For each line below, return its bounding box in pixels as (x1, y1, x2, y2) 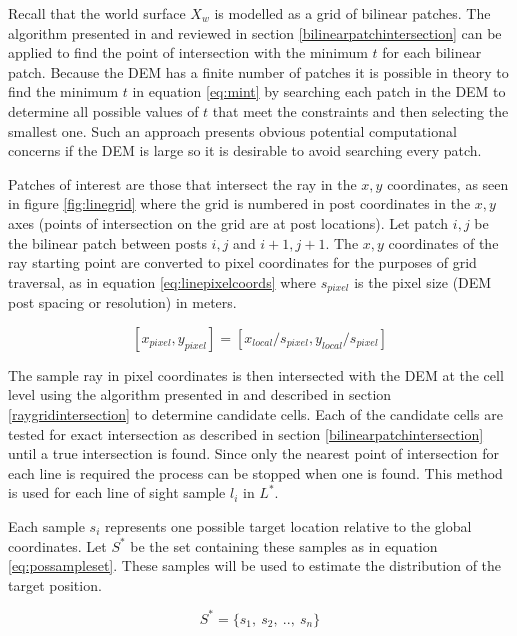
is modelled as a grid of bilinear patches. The (214, 3, 491, 23)
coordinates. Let (8, 535, 107, 556)
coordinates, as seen (387, 173, 509, 194)
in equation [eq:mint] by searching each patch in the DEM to (132, 81, 506, 102)
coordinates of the (388, 232, 499, 253)
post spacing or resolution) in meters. (8, 292, 237, 313)
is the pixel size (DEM (354, 271, 492, 292)
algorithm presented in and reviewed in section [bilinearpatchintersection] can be (8, 22, 502, 43)
